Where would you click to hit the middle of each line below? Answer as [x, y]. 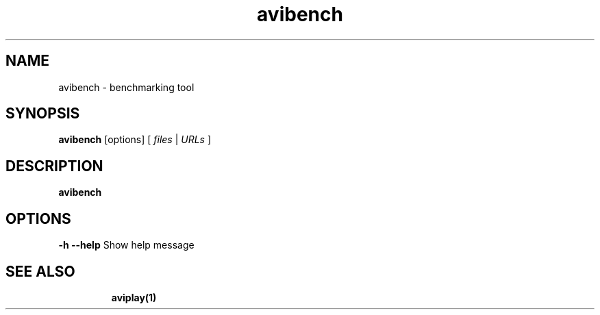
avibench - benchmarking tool [126, 87]
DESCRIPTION [54, 166]
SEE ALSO [40, 271]
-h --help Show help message [126, 245]
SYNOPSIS [43, 114]
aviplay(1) [134, 297]
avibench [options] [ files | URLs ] [135, 140]
